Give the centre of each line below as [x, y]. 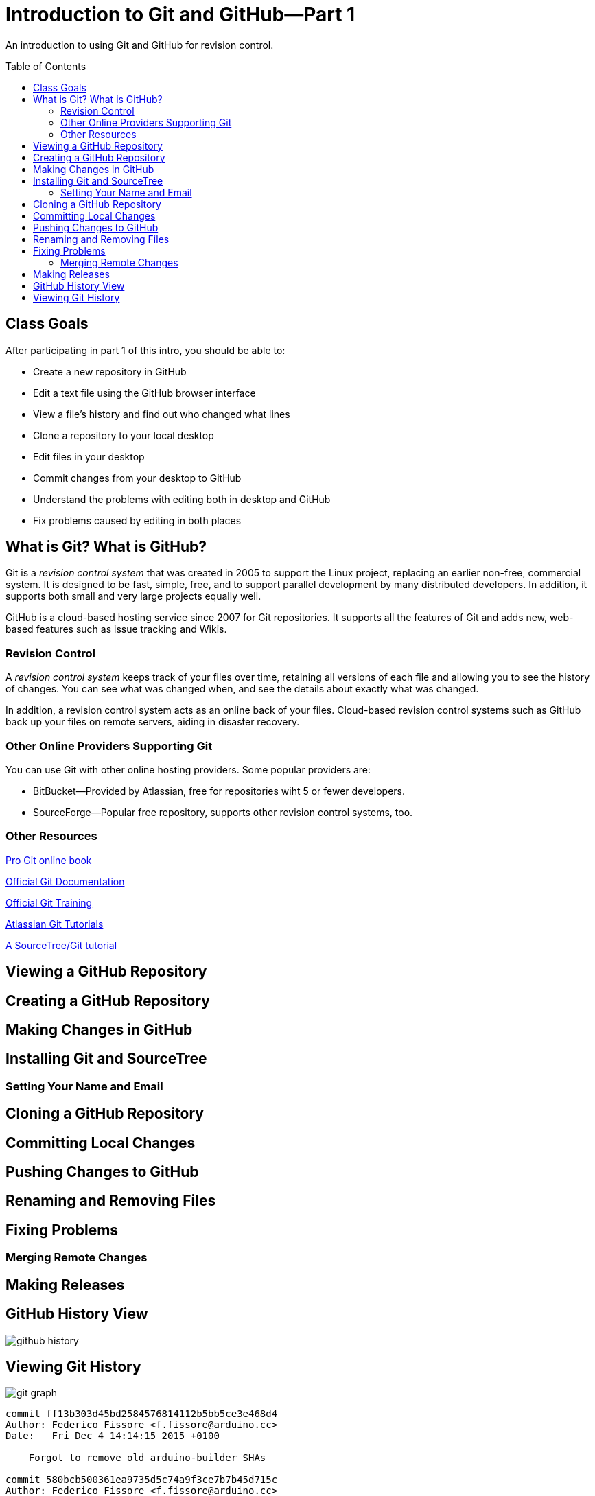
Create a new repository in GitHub [110, 371]
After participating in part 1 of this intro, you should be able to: [145, 350]
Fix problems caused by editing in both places [137, 520]
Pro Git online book [49, 860]
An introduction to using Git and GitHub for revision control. [140, 45]
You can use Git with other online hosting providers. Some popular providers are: [188, 769]
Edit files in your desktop [89, 456]
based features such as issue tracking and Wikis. [116, 629]
